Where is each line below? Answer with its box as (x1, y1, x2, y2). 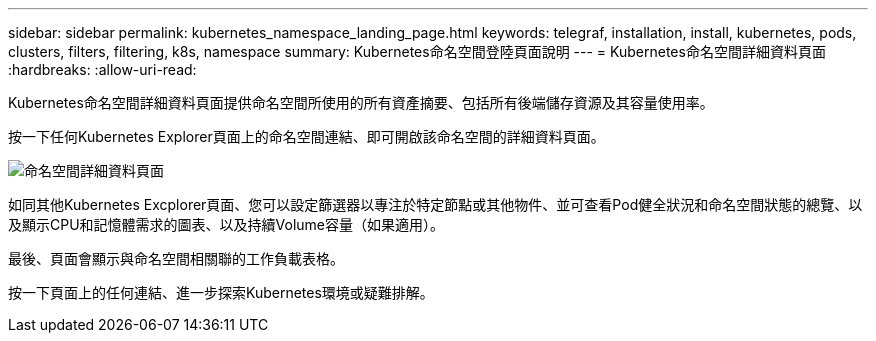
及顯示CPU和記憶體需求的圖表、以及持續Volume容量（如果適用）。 (8, 216, 445, 233)
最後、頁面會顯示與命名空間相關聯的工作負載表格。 (8, 250, 344, 267)
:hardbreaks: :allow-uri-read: (8, 61, 197, 78)
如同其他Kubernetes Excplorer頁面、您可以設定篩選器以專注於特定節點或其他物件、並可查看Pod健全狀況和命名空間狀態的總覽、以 (8, 196, 863, 213)
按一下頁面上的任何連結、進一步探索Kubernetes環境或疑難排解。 (8, 284, 434, 301)
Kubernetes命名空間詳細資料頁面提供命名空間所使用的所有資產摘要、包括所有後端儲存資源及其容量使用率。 (8, 94, 714, 111)
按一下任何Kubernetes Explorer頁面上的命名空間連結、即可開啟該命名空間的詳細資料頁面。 (8, 128, 605, 145)
